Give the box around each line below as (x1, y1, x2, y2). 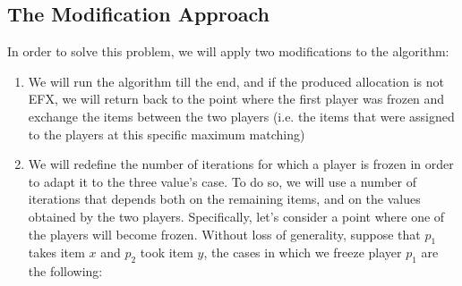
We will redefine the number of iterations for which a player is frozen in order (28, 155, 454, 173)
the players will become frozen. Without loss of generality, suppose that (28, 224, 421, 243)
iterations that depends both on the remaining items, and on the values (28, 189, 421, 208)
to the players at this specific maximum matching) (28, 124, 305, 143)
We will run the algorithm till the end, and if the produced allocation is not (28, 71, 444, 90)
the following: (28, 262, 103, 281)
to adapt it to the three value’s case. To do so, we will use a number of (28, 172, 416, 190)
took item (140, 243, 193, 262)
